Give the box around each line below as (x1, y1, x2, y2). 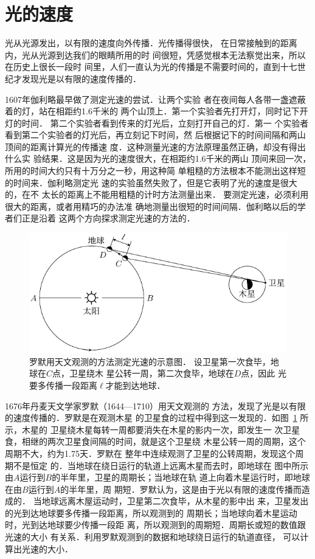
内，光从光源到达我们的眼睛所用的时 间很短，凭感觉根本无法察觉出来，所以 (5, 48, 306, 61)
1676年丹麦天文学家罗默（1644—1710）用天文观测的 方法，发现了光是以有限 (5, 399, 306, 412)
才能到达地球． (105, 378, 165, 391)
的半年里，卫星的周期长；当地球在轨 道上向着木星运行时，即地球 (52, 471, 310, 484)
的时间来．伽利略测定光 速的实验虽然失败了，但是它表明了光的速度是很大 (5, 176, 297, 189)
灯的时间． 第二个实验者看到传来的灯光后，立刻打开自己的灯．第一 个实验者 (5, 116, 309, 129)
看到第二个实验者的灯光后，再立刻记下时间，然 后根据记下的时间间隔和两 (5, 128, 297, 141)
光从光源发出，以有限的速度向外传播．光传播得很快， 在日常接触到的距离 (5, 36, 297, 49)
